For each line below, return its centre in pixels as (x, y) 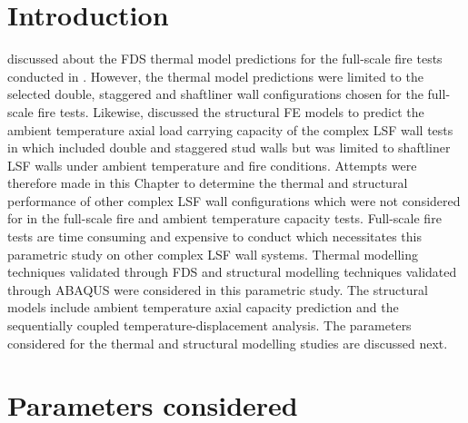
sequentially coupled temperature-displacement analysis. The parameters (209, 325)
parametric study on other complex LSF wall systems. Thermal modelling (213, 254)
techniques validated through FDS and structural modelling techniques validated (232, 272)
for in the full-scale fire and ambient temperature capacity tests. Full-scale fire (224, 218)
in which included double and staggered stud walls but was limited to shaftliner (229, 148)
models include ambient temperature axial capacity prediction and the (203, 307)
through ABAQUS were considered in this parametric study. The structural (218, 289)
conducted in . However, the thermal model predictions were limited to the (215, 76)
